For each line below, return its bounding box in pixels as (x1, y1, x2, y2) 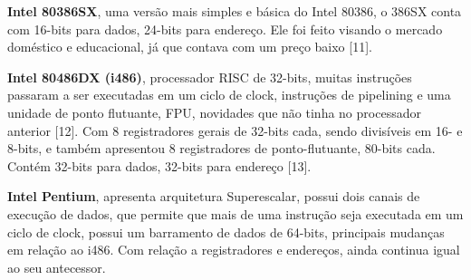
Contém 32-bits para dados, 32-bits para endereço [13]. (7, 156, 312, 175)
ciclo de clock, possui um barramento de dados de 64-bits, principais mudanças (7, 222, 445, 241)
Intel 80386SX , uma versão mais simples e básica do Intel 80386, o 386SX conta (7, 2, 462, 20)
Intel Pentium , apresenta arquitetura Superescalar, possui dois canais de (7, 187, 420, 206)
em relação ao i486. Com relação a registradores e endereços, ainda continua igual (7, 240, 460, 259)
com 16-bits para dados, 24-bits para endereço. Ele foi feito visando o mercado (7, 19, 443, 38)
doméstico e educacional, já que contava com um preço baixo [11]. (7, 37, 372, 56)
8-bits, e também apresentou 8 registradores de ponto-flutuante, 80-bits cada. (7, 139, 436, 158)
